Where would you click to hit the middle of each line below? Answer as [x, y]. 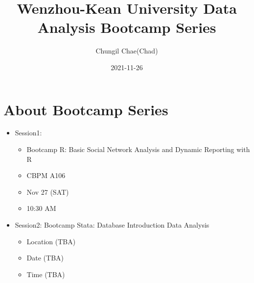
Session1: [28, 133]
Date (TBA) [45, 258]
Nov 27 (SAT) [48, 192]
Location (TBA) [51, 241]
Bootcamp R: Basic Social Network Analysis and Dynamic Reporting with [138, 149]
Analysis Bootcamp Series [127, 27]
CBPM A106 [46, 175]
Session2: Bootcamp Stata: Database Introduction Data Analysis [112, 225]
